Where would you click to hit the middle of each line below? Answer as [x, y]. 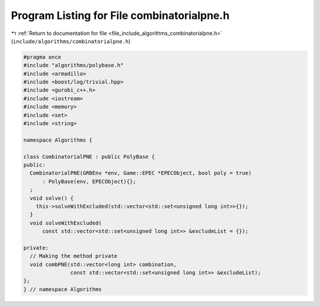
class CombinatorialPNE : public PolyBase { [89, 156]
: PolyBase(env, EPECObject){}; [89, 181]
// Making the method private [74, 256]
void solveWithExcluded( [66, 223]
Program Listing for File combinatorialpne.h [120, 15]
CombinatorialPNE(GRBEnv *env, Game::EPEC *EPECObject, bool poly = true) [141, 173]
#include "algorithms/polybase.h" [73, 65]
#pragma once [42, 57]
